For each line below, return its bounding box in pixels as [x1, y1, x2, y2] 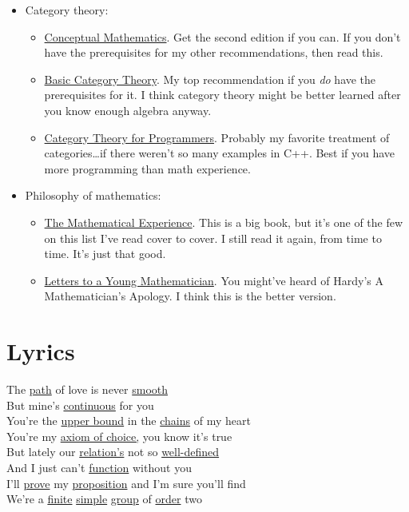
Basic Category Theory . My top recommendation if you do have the [44, 70, 376, 87]
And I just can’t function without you [6, 459, 192, 475]
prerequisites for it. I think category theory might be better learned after [44, 86, 401, 103]
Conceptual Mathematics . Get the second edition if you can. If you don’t [44, 28, 401, 45]
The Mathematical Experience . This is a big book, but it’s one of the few [44, 213, 403, 230]
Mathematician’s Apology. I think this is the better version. [44, 288, 336, 304]
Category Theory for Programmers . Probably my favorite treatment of [44, 129, 390, 145]
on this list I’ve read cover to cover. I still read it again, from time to [44, 229, 382, 246]
